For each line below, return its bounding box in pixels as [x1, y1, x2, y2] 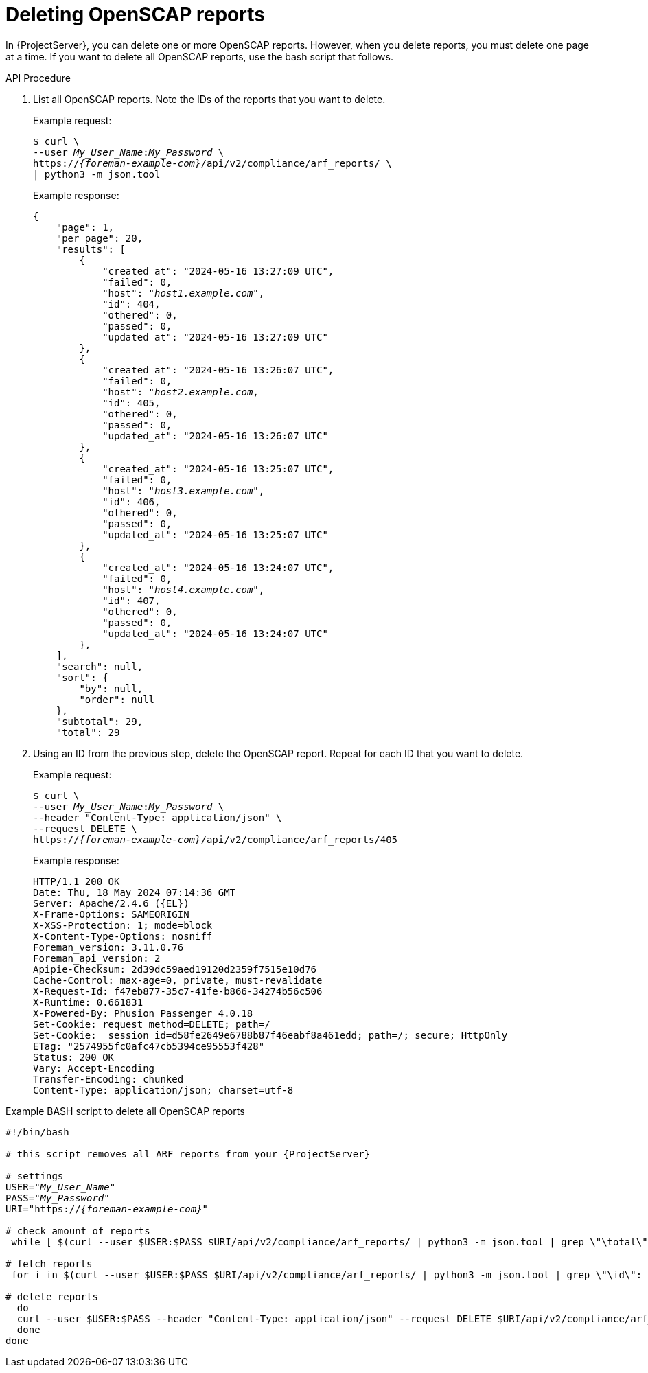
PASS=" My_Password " [5, 1192, 110, 1203]
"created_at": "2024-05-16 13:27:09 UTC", [102, 265, 334, 277]
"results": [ [56, 243, 126, 255]
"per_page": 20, [56, 232, 143, 244]
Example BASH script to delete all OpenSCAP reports [5, 1105, 245, 1117]
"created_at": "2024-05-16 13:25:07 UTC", [102, 463, 334, 474]
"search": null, [56, 660, 143, 672]
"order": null [79, 693, 155, 705]
